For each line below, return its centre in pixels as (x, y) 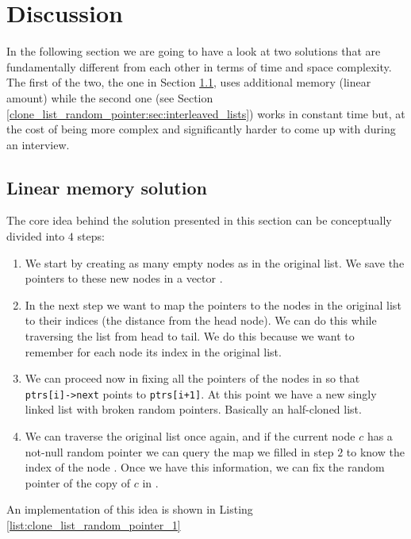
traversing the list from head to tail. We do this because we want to (190, 336)
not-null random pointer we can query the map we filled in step (179, 451)
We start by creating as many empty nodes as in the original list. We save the (215, 262)
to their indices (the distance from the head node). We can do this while (201, 320)
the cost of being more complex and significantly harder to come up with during (201, 129)
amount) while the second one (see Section (110, 97)
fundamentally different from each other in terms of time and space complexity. (199, 66)
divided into (36, 236)
